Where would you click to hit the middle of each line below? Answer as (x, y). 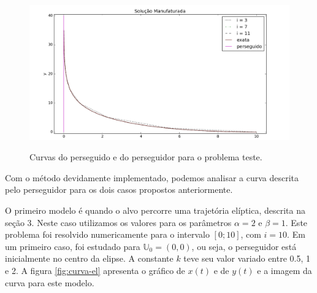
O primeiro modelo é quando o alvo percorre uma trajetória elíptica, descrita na (155, 210)
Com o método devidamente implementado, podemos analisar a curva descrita (152, 177)
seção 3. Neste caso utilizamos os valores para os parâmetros (118, 222)
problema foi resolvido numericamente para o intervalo (107, 234)
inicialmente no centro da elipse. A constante (89, 258)
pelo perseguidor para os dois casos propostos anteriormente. (119, 189)
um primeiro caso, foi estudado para (73, 246)
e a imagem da (285, 270)
